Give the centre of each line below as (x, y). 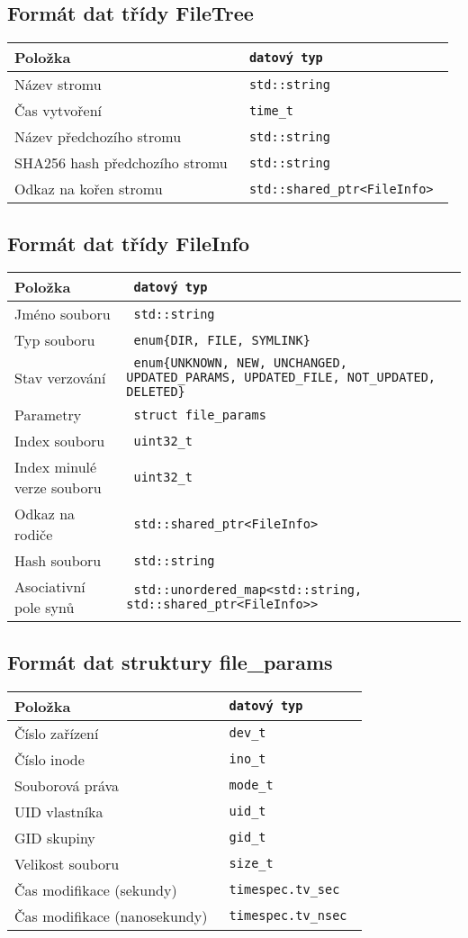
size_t (251, 864)
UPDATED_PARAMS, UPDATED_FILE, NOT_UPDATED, (281, 378)
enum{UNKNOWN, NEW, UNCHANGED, (240, 363)
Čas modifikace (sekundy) (96, 889)
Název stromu (58, 85)
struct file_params (200, 415)
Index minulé (56, 467)
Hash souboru (58, 561)
